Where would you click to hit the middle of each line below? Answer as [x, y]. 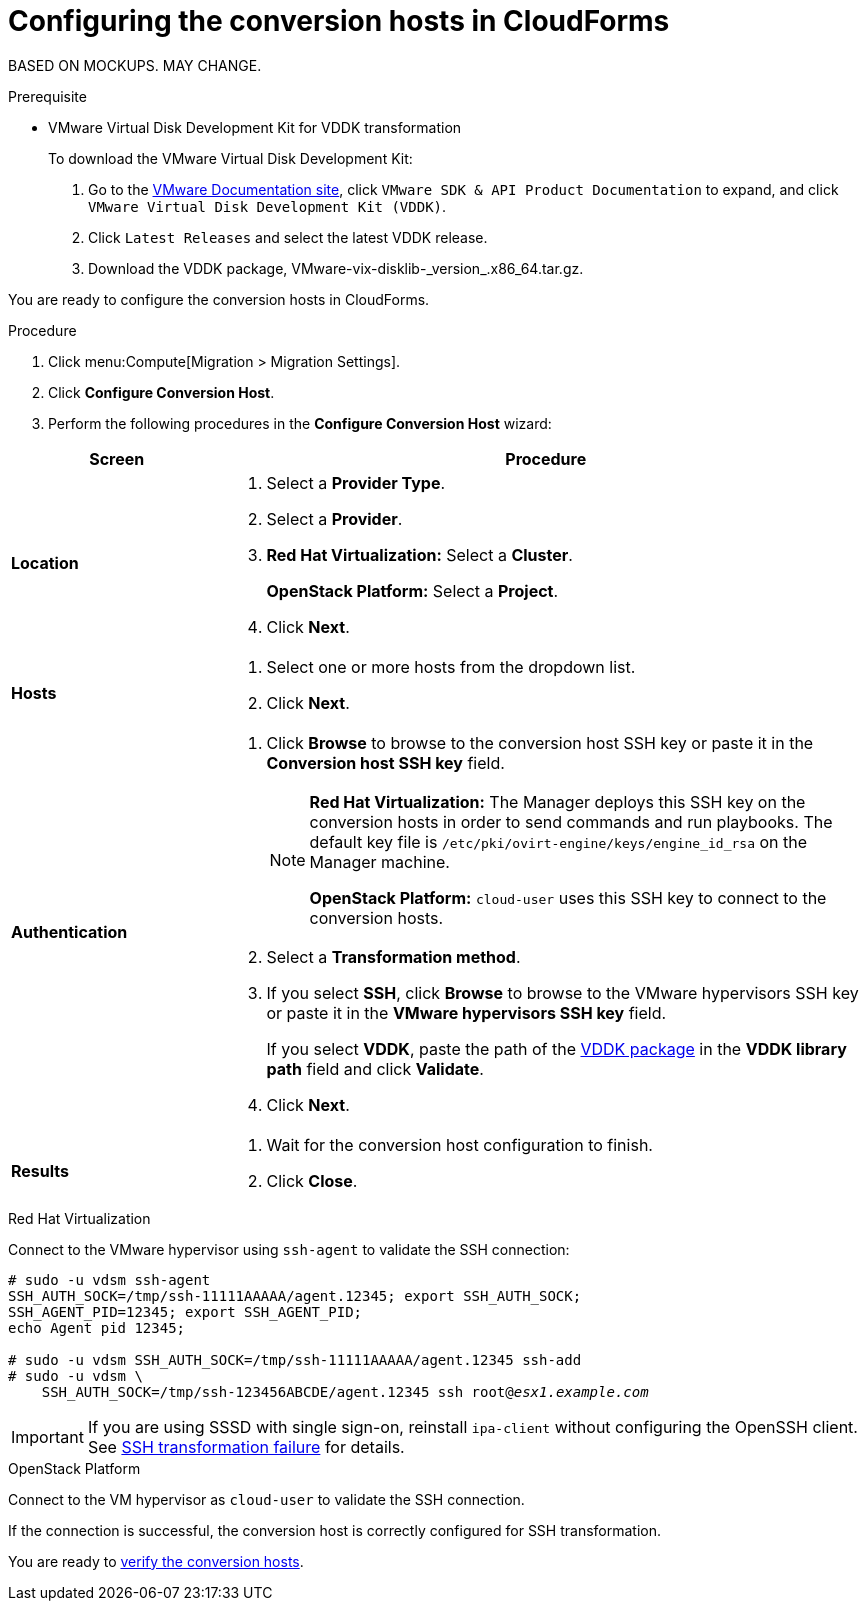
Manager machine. [379, 861]
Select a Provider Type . [356, 482]
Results [40, 1170]
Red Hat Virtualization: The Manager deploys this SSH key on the [557, 801]
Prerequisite [47, 96]
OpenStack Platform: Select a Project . [412, 590]
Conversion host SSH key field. [385, 762]
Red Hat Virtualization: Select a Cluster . [419, 554]
